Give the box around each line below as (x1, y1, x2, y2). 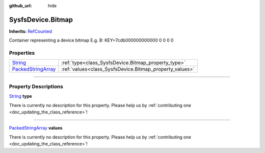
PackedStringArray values (9, 125, 63, 131)
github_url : (9, 3, 32, 8)
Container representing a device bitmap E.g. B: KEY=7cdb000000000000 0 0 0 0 (9, 37, 174, 44)
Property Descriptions (9, 83, 63, 90)
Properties (9, 49, 35, 56)
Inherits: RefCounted (9, 28, 53, 34)
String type (9, 93, 32, 99)
